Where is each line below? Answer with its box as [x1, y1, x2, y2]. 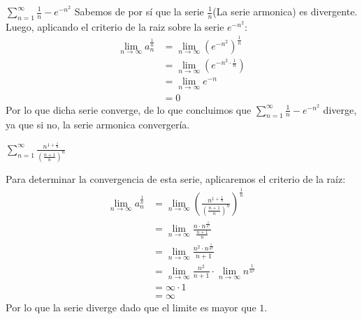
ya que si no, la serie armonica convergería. [6, 117, 190, 132]
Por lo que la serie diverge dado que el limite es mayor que [6, 300, 256, 315]
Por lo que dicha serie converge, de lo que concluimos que [6, 102, 252, 117]
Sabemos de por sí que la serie [74, 4, 204, 18]
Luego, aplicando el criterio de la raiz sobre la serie [6, 19, 224, 34]
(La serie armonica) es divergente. [212, 4, 358, 18]
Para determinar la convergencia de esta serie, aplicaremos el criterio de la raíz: [6, 171, 346, 186]
